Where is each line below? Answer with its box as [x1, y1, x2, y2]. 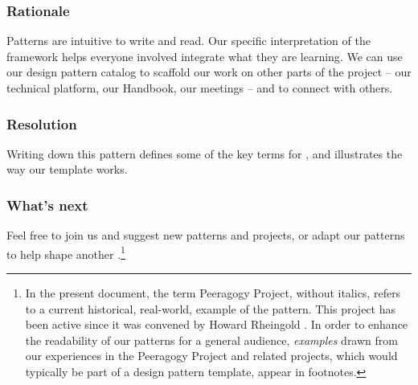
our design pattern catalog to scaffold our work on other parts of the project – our [6, 63, 412, 80]
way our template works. [6, 161, 128, 178]
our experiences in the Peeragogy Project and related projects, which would [25, 347, 398, 364]
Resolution [6, 113, 77, 133]
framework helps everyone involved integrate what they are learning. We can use [6, 47, 403, 64]
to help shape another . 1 [6, 243, 125, 262]
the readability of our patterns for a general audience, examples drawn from [25, 331, 398, 348]
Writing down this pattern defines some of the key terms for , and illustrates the [6, 145, 403, 162]
